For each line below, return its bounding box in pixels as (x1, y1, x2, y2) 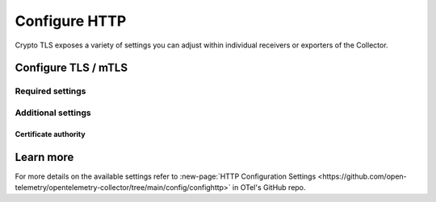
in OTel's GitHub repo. (232, 182, 306, 192)
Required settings (15, 85, 86, 97)
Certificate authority (15, 129, 86, 138)
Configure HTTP (15, 12, 127, 30)
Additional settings (15, 107, 92, 118)
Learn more (15, 150, 74, 164)
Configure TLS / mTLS (15, 61, 128, 75)
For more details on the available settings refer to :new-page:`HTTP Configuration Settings (15, 171, 317, 181)
